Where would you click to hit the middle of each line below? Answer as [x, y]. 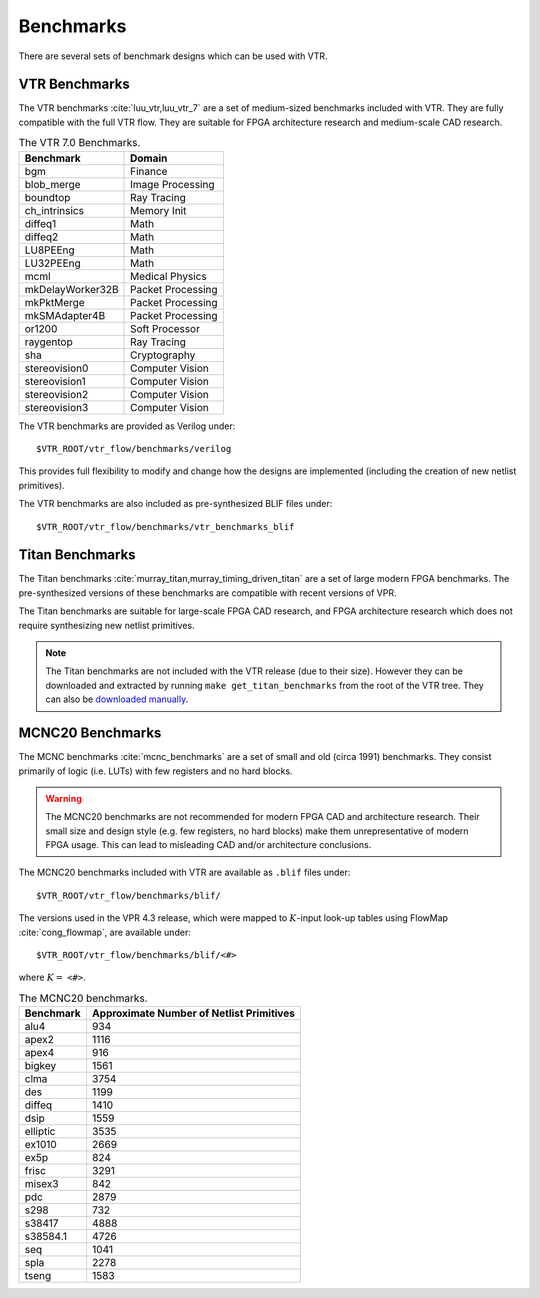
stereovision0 [56, 368]
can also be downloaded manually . [117, 699]
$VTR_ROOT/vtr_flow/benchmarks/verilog [134, 448]
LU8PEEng [49, 250]
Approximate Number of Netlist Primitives [193, 1013]
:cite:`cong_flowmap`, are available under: [105, 932]
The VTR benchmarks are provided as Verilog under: [127, 426]
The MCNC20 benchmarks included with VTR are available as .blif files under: [184, 872]
